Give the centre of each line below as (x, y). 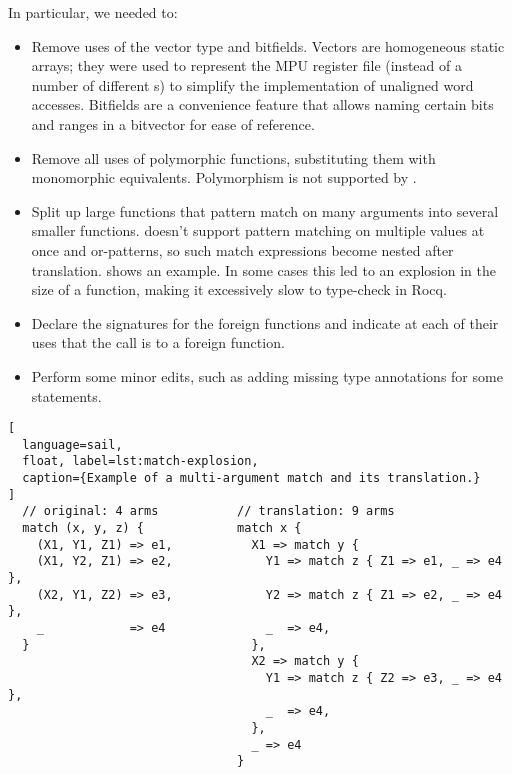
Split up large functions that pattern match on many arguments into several (265, 210)
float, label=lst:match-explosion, (140, 461)
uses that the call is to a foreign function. (158, 342)
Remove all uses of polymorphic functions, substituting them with (233, 157)
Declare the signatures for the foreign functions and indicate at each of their (265, 322)
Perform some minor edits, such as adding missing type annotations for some (267, 375)
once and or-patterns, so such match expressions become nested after (242, 249)
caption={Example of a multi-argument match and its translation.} (251, 478)
